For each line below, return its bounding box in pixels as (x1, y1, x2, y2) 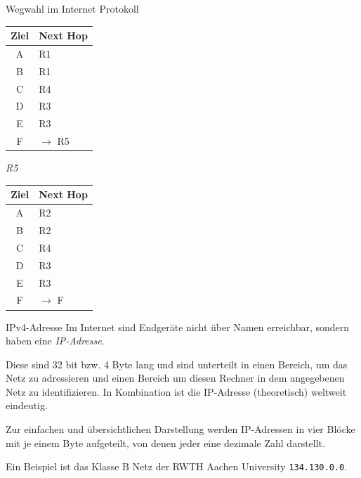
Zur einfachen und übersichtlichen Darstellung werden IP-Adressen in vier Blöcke (6, 422, 355, 437)
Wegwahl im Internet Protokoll (6, 1, 139, 15)
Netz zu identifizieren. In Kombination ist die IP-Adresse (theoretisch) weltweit (6, 384, 347, 399)
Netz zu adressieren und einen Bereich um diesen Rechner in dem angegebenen (6, 370, 345, 385)
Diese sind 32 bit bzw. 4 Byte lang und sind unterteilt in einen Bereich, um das (6, 356, 348, 371)
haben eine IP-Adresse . (6, 333, 105, 348)
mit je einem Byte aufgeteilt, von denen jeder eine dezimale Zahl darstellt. (6, 435, 325, 450)
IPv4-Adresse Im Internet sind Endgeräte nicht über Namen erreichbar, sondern (6, 319, 350, 334)
